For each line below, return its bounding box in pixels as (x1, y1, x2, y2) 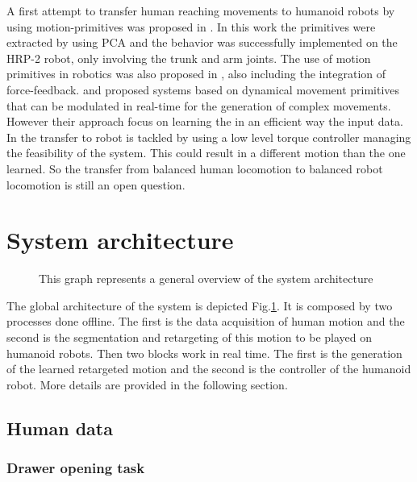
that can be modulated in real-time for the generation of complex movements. (6, 97, 391, 114)
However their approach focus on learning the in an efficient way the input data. (6, 113, 403, 130)
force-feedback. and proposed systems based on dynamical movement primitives (6, 81, 400, 98)
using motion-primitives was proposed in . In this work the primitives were (6, 18, 376, 35)
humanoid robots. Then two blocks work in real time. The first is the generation (6, 344, 402, 361)
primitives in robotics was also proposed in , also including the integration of (6, 65, 386, 82)
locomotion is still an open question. (6, 176, 186, 193)
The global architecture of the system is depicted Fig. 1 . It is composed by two (6, 297, 393, 314)
